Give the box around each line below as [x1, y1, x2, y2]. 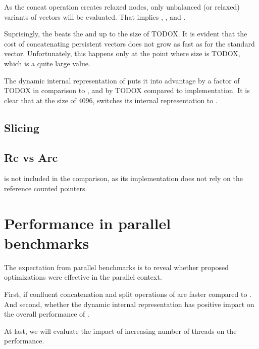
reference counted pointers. [4, 183, 87, 193]
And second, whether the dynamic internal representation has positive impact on [4, 298, 254, 309]
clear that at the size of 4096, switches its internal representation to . [4, 95, 218, 105]
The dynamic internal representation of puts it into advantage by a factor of [4, 75, 240, 85]
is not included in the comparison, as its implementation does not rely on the [4, 173, 243, 184]
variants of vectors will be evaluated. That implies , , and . [4, 11, 186, 22]
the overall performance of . [4, 309, 89, 319]
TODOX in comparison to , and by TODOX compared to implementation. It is [4, 85, 250, 96]
